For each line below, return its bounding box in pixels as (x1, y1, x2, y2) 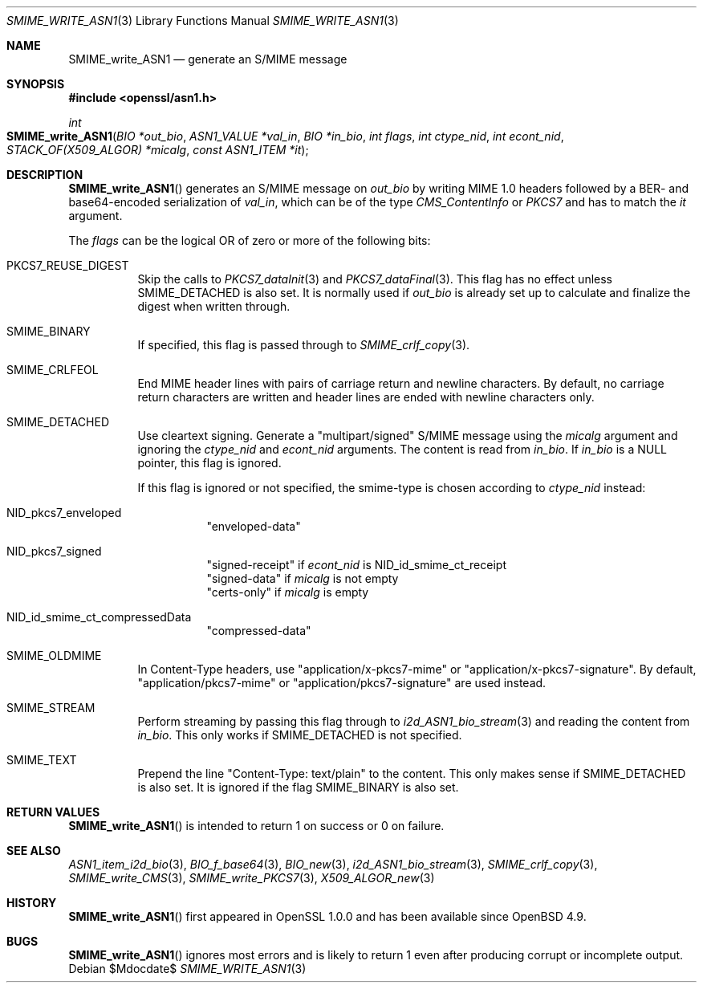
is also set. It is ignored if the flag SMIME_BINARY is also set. (137, 780, 459, 794)
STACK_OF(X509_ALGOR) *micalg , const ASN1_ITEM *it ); (6, 143, 309, 157)
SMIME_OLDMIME (6, 649, 102, 662)
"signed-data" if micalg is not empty (206, 572, 399, 585)
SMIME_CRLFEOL (6, 363, 99, 376)
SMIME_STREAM (6, 701, 95, 714)
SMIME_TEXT (6, 753, 77, 767)
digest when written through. (137, 299, 291, 313)
